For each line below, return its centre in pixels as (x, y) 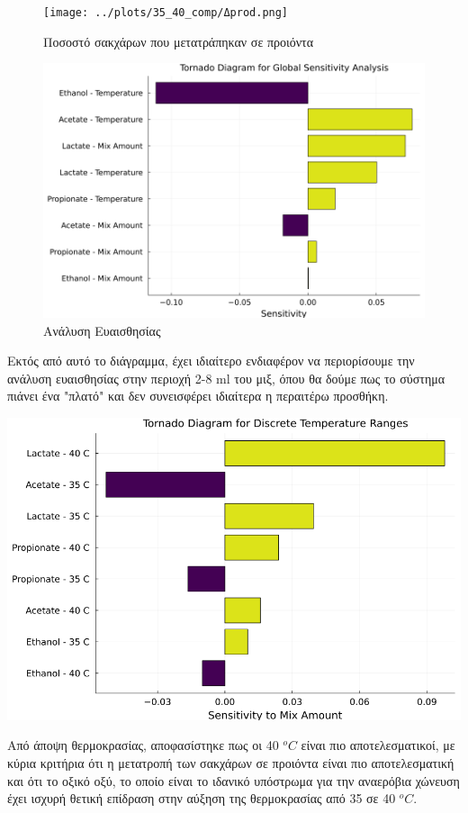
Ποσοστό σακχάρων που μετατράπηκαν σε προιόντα (179, 41)
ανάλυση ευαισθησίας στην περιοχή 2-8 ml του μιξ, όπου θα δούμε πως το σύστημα (226, 378)
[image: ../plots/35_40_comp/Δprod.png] (166, 13)
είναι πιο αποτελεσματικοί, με (378, 745)
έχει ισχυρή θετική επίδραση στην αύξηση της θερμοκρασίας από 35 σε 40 (202, 798)
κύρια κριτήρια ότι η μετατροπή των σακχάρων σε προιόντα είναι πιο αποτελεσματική (231, 763)
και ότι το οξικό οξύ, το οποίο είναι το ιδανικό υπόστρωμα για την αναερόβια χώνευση (234, 780)
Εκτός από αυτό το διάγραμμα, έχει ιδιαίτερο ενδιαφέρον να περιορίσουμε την (211, 361)
